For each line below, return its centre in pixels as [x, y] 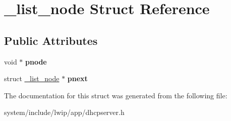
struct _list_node [32, 78]
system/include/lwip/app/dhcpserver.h [64, 112]
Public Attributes [51, 40]
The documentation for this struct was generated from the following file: [116, 95]
